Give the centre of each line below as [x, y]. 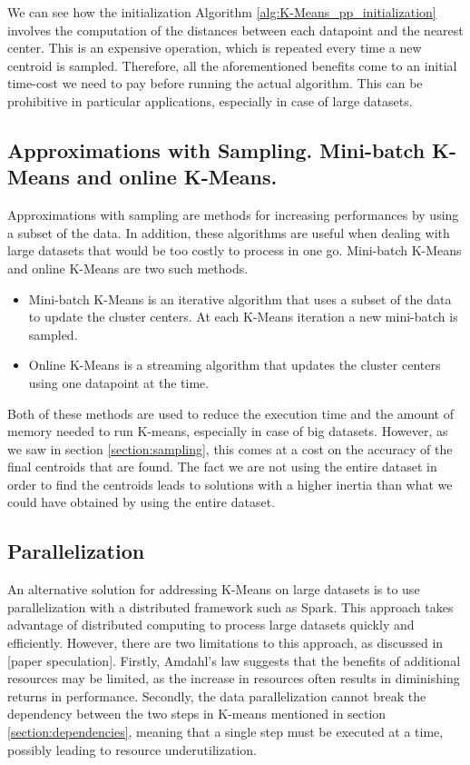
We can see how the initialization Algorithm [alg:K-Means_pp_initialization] [222, 12]
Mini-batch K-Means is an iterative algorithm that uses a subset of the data [240, 298]
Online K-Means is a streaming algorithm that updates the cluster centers [235, 365]
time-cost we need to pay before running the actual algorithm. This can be [215, 83]
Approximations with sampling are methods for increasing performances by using [233, 215]
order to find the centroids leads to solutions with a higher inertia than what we [230, 484]
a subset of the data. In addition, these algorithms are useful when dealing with [229, 232]
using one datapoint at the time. [119, 382]
